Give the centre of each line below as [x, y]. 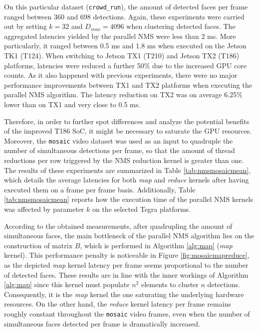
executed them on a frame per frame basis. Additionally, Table [100, 189]
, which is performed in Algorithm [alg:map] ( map [156, 245]
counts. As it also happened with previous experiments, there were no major [121, 75]
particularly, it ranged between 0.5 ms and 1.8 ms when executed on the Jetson [125, 46]
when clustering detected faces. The [181, 26]
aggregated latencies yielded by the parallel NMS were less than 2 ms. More [120, 36]
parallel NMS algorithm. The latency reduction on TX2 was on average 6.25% [123, 94]
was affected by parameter [44, 209]
